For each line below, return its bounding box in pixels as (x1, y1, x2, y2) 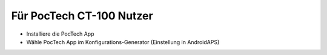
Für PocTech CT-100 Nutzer (11, 9, 154, 22)
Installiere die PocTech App (26, 30, 94, 37)
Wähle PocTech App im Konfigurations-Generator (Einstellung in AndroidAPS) (26, 38, 220, 45)
